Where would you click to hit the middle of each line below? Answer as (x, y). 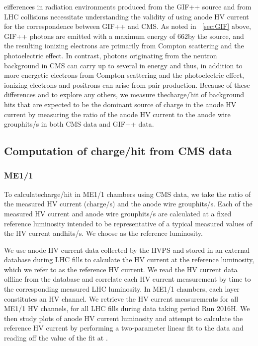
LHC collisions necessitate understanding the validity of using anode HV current (127, 16)
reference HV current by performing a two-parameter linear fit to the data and (124, 328)
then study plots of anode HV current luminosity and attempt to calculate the (124, 318)
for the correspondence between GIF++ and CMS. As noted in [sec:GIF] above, (128, 26)
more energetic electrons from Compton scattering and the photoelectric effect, (124, 75)
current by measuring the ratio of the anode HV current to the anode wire (117, 114)
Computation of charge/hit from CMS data (118, 151)
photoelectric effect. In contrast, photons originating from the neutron (111, 55)
